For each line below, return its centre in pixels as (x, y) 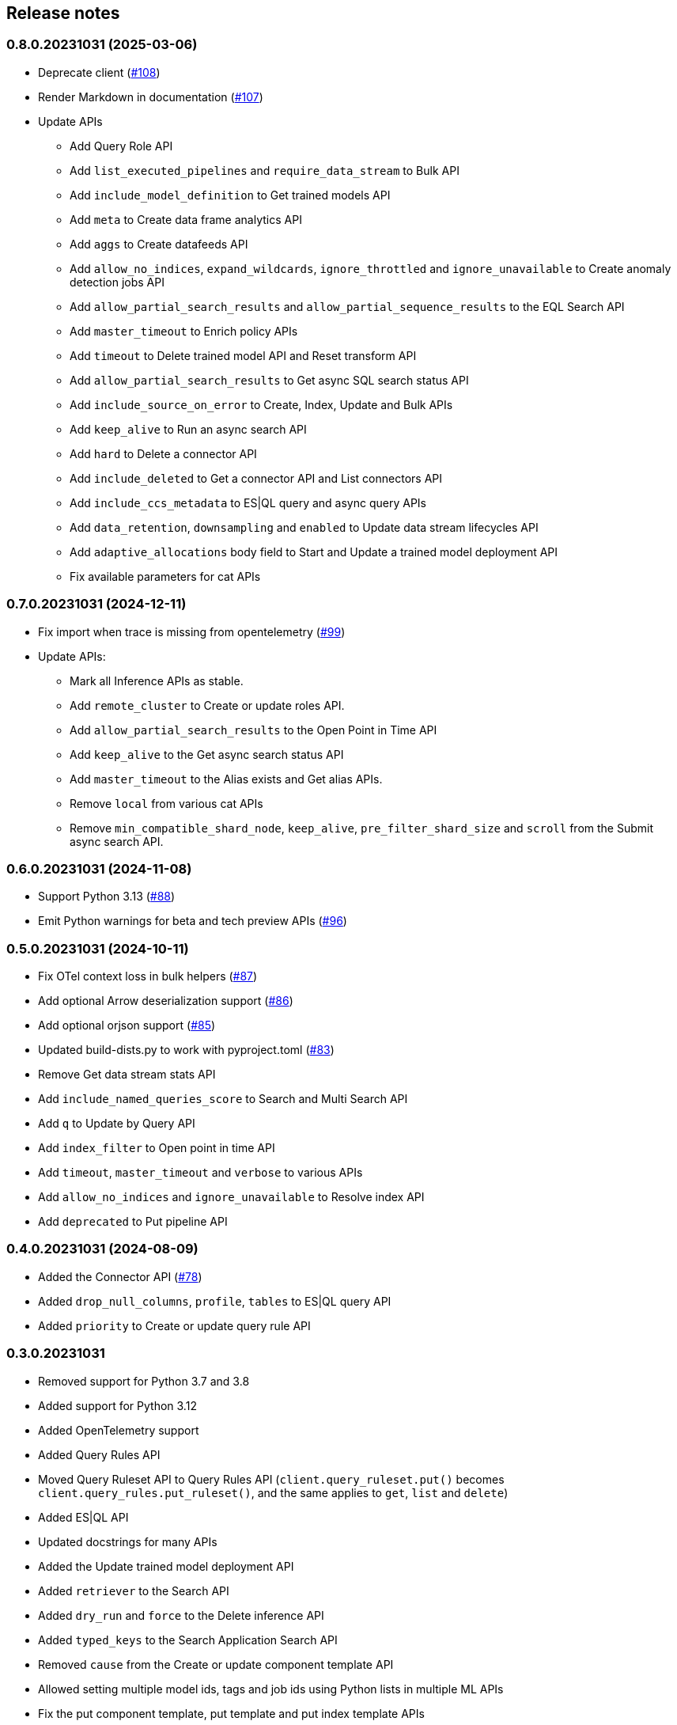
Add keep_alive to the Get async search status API (207, 754)
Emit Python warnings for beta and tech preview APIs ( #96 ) (193, 921)
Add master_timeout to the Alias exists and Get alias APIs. (226, 779)
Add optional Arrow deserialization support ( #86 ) (166, 1001)
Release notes (63, 13)
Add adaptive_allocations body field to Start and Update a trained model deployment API (314, 552)
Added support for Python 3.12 (117, 1405)
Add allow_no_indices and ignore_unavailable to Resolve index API (231, 1197)
